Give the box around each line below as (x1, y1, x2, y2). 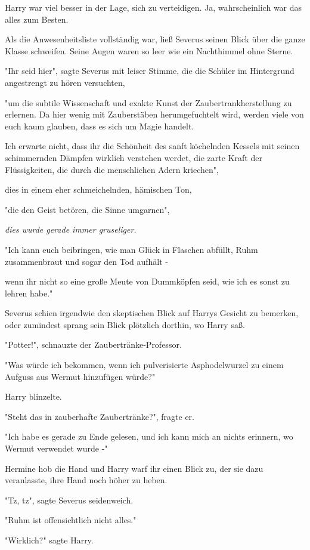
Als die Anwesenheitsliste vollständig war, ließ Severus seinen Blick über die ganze (5, 33, 305, 45)
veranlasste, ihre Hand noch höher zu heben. (5, 474, 168, 486)
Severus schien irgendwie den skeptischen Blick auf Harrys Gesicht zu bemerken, (5, 307, 299, 319)
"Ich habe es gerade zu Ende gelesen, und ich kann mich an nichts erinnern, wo (5, 430, 293, 443)
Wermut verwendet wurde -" (5, 442, 108, 455)
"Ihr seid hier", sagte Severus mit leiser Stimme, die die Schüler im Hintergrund (5, 64, 294, 77)
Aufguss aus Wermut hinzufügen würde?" (5, 370, 156, 382)
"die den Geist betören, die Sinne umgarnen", (5, 203, 170, 215)
